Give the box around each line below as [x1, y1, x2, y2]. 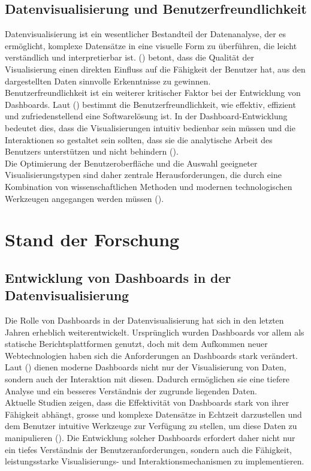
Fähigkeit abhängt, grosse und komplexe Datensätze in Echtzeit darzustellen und [5, 407, 302, 420]
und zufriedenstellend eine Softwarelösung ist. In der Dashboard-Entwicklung [5, 110, 288, 122]
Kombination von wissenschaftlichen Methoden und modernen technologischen [5, 180, 292, 192]
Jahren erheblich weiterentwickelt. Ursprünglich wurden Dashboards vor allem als [5, 325, 304, 338]
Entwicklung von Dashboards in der [5, 268, 231, 286]
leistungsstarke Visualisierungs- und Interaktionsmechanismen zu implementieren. [5, 455, 304, 467]
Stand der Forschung [5, 227, 180, 252]
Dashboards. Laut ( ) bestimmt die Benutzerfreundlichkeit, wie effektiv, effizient [5, 98, 296, 110]
